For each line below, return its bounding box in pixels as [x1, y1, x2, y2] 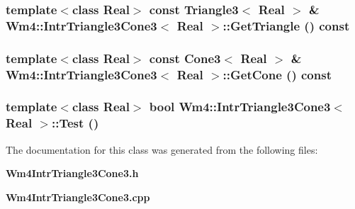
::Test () [51, 114, 99, 132]
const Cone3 [149, 49, 221, 67]
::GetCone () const [222, 65, 332, 83]
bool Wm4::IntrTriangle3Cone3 [149, 98, 331, 115]
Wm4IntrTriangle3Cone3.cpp [6, 189, 150, 204]
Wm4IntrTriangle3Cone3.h [6, 166, 139, 181]
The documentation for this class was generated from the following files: [6, 142, 318, 157]
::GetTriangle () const [222, 16, 350, 34]
